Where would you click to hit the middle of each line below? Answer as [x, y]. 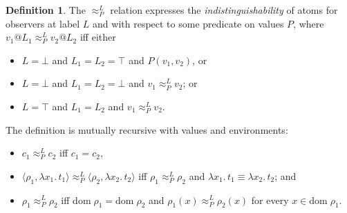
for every [270, 200]
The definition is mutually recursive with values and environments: [147, 129]
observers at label [43, 23]
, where [309, 23]
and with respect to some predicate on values [188, 23]
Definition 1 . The [46, 10]
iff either [98, 37]
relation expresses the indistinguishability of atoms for [224, 10]
